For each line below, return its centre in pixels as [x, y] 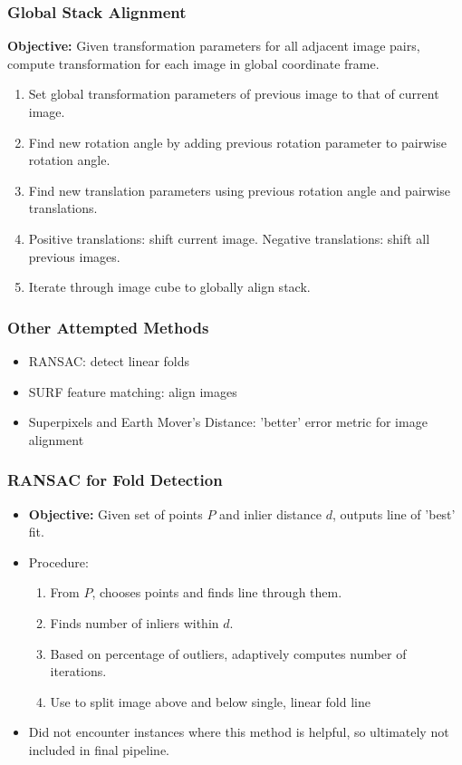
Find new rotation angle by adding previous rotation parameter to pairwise [237, 142]
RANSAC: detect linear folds [109, 360]
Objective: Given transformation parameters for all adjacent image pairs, [214, 46]
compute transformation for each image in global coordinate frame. [193, 63]
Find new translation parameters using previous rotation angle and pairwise [239, 190]
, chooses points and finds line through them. [217, 592]
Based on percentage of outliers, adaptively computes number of [228, 653]
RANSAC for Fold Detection [115, 480]
